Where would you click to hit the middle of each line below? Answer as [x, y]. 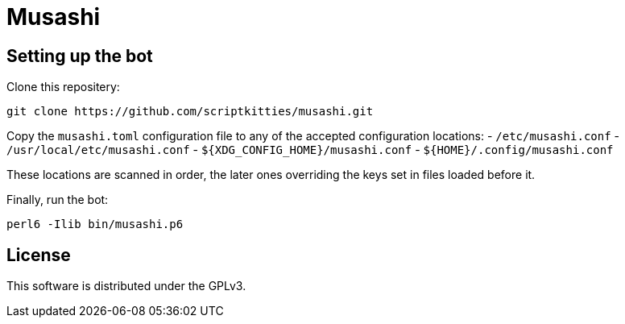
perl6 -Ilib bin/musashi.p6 [95, 224]
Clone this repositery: [63, 87]
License [39, 255]
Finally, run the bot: [58, 200]
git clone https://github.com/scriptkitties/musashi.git [190, 112]
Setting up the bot [80, 56]
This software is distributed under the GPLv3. [126, 286]
